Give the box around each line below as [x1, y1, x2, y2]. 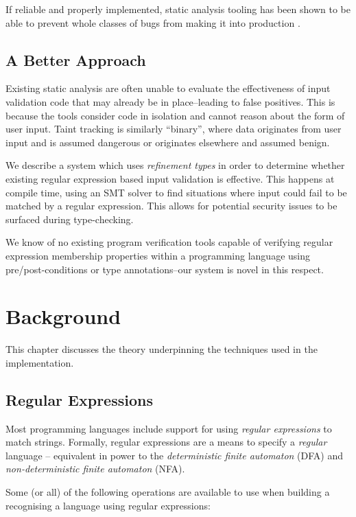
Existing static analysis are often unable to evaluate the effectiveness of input [5, 81, 331, 95]
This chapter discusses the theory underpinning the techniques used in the [5, 342, 318, 356]
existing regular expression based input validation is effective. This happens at [5, 171, 335, 185]
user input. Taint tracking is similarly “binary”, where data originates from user [5, 122, 342, 136]
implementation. [5, 355, 74, 369]
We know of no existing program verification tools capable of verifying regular [5, 235, 333, 249]
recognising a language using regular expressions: [5, 498, 211, 512]
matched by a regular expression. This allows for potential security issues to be [5, 198, 337, 213]
